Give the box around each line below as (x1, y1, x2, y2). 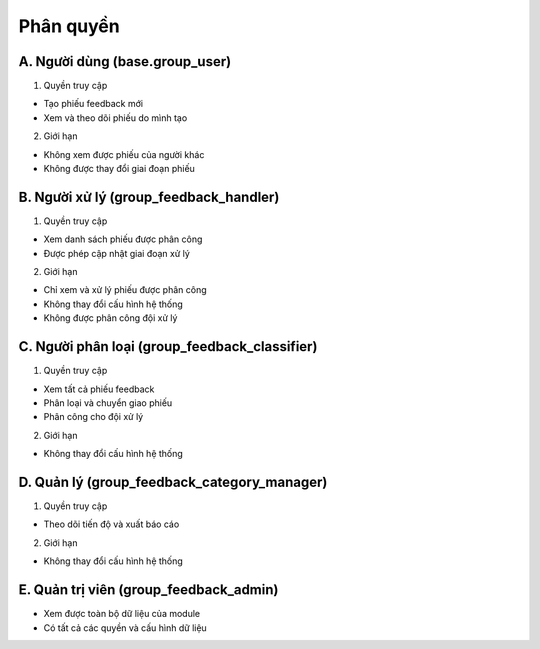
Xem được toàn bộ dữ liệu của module (43, 608, 201, 620)
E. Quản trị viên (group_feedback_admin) (18, 581, 279, 599)
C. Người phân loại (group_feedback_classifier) (18, 338, 318, 355)
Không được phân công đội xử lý (43, 312, 178, 324)
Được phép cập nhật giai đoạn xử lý (43, 247, 190, 259)
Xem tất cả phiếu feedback (43, 383, 155, 395)
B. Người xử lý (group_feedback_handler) (18, 188, 280, 205)
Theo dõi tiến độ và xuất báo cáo (43, 518, 180, 530)
